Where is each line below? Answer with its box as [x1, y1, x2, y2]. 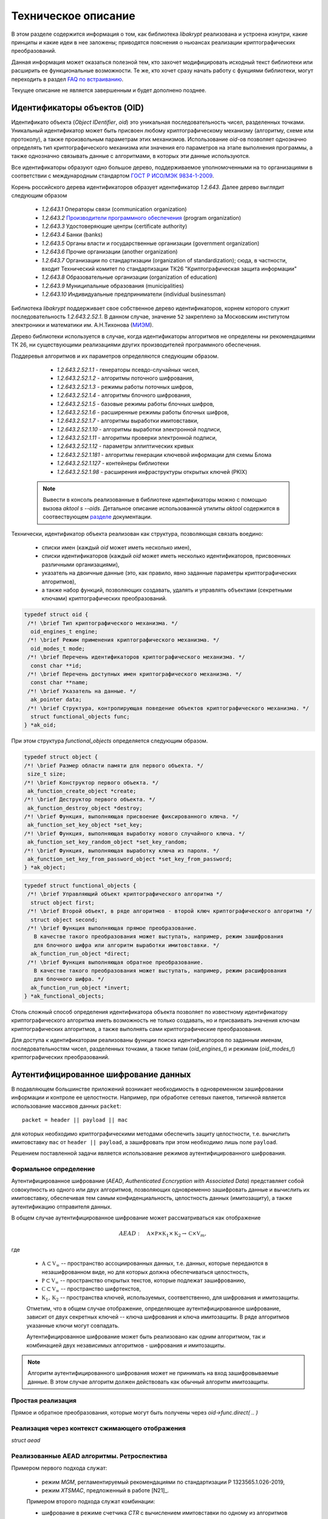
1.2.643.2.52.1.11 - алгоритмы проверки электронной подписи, [56, 434, 217, 442]
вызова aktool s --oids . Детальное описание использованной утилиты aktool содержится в [43, 504, 280, 512]
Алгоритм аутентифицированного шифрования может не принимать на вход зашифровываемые [27, 1370, 279, 1377]
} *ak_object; [24, 864, 66, 871]
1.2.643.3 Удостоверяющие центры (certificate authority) [41, 222, 188, 230]
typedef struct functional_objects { [24, 882, 137, 890]
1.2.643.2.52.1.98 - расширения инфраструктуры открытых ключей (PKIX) [56, 468, 247, 475]
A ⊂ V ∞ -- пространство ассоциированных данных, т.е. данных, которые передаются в [41, 1260, 268, 1268]
